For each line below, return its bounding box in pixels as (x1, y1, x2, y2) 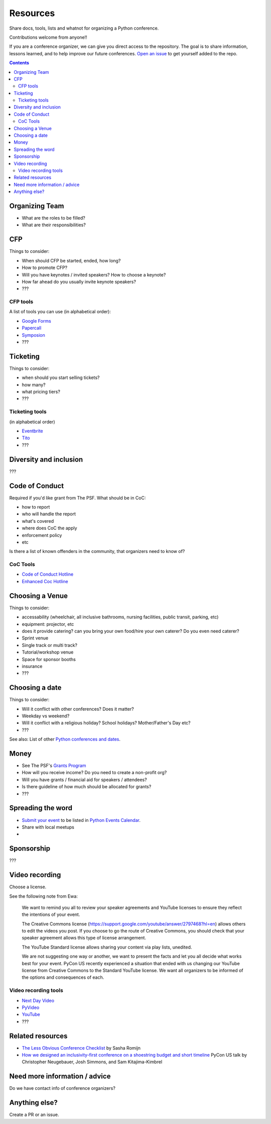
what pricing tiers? (22, 389, 60, 395)
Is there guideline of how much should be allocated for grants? (22, 784, 152, 790)
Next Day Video (22, 997, 55, 1003)
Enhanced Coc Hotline (22, 578, 68, 584)
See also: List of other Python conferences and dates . (9, 736, 120, 742)
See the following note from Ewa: (9, 893, 78, 899)
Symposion (22, 332, 45, 338)
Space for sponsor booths (22, 656, 76, 662)
